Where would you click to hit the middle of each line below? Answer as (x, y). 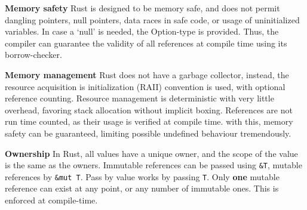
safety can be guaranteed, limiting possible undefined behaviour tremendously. (148, 133)
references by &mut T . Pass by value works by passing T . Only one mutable (142, 176)
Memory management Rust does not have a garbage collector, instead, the (147, 74)
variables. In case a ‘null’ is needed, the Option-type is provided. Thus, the (142, 31)
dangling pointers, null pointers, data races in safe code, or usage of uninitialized (152, 19)
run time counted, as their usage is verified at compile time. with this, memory (149, 121)
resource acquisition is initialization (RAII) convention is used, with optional (145, 86)
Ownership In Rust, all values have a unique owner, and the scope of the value (151, 153)
